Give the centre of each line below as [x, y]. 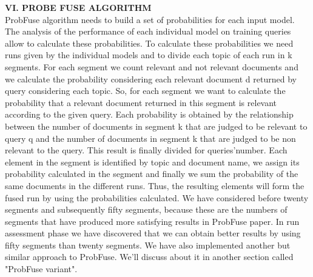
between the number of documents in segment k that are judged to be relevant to [156, 126]
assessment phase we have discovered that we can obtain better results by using [153, 233]
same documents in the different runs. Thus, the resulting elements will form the [155, 185]
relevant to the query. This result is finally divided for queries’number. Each [146, 150]
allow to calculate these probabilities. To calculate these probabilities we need [149, 43]
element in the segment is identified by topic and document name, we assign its [152, 162]
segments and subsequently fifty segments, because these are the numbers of [146, 209]
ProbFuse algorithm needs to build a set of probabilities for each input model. [150, 19]
